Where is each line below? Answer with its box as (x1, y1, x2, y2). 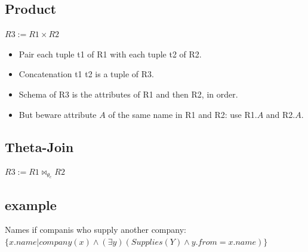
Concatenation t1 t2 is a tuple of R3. (19, 68, 155, 80)
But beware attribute (19, 108, 97, 120)
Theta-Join (5, 137, 74, 156)
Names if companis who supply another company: (5, 223, 186, 236)
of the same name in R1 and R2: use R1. (108, 108, 257, 120)
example (5, 195, 57, 214)
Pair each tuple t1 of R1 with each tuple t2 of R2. (19, 47, 202, 60)
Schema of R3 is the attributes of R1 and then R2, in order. (19, 87, 238, 100)
